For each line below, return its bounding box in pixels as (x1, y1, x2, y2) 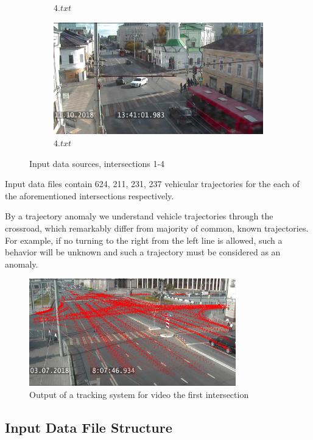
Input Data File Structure (5, 417, 172, 436)
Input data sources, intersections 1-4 (29, 157, 165, 169)
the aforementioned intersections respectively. (5, 189, 174, 202)
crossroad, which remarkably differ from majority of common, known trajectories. (5, 221, 309, 234)
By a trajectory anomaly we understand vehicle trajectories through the (5, 210, 273, 222)
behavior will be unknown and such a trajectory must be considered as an (5, 246, 281, 258)
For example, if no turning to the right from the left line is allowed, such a (5, 233, 283, 246)
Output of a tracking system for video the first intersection (29, 388, 249, 400)
